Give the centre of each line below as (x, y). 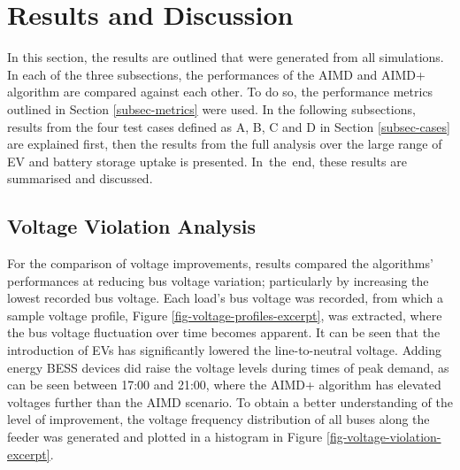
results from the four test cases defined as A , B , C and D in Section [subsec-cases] (229, 126)
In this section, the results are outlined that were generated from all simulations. (226, 57)
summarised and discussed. (80, 178)
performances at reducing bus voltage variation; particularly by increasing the (218, 280)
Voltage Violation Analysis (132, 226)
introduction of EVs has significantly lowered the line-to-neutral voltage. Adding (224, 350)
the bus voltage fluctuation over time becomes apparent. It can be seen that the (224, 332)
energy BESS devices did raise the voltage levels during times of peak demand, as (228, 367)
